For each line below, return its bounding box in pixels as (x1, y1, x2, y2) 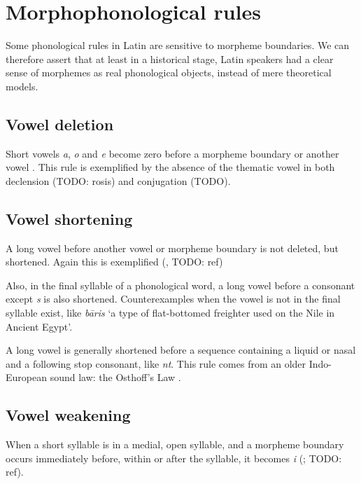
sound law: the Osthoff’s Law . (50, 370, 181, 385)
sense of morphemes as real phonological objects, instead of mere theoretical (6, 65, 332, 80)
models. (6, 78, 38, 93)
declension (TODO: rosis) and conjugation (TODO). (6, 173, 231, 188)
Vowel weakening (6, 404, 131, 426)
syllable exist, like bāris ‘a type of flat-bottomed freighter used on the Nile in (6, 305, 335, 320)
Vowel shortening (6, 207, 133, 229)
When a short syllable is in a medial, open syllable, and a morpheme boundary (6, 437, 344, 452)
